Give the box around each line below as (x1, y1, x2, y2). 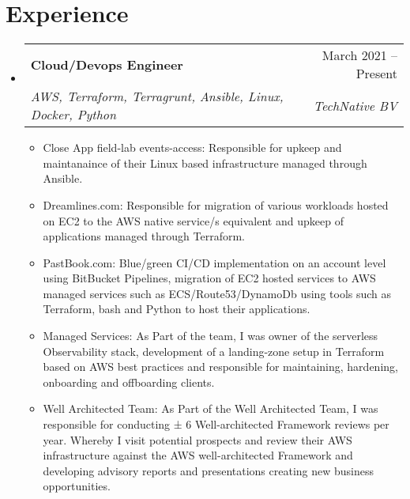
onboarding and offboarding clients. (43, 373, 215, 390)
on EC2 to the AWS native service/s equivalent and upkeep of (43, 212, 344, 229)
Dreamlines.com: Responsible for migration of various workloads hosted (43, 196, 389, 213)
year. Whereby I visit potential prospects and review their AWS (43, 431, 352, 448)
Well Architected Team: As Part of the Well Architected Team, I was (43, 400, 378, 417)
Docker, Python (30, 105, 116, 124)
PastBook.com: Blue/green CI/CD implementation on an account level (43, 254, 386, 270)
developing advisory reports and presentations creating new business (43, 462, 374, 478)
